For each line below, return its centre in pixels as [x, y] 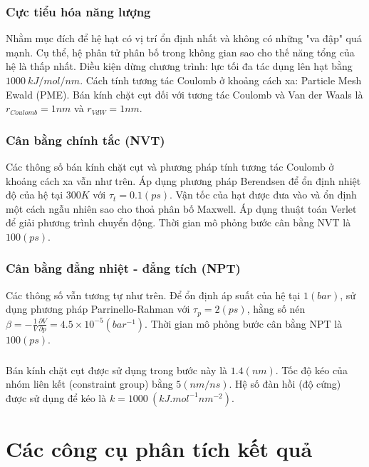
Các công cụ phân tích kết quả [159, 449]
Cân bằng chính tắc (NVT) [85, 140]
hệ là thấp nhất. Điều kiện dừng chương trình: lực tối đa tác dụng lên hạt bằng [179, 66]
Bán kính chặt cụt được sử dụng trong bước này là [117, 370]
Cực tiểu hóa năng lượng [78, 11]
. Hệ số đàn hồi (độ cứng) [285, 384]
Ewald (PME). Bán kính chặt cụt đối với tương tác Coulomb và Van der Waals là [184, 94]
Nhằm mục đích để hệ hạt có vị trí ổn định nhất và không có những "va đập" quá [184, 38]
